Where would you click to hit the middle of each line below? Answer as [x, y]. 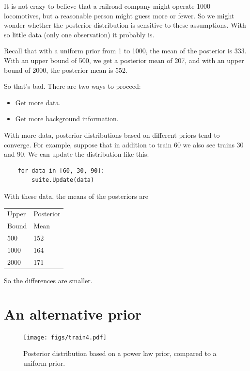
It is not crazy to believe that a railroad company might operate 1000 [107, 6]
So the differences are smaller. [48, 280]
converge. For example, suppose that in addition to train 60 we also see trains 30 [124, 144]
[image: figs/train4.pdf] [65, 338]
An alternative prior [73, 314]
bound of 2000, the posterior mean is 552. [66, 70]
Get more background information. [67, 119]
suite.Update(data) [63, 180]
